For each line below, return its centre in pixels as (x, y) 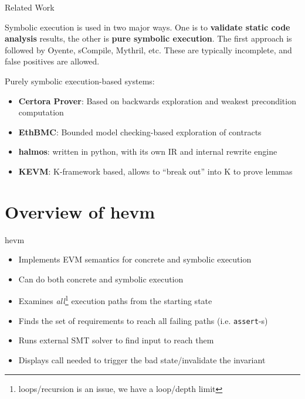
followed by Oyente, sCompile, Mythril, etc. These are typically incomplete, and (148, 50)
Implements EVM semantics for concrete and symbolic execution (135, 259)
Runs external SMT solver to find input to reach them (116, 340)
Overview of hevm (80, 211)
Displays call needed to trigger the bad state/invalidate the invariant (142, 359)
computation (41, 112)
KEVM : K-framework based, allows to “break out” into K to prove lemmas (155, 171)
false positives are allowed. (52, 61)
